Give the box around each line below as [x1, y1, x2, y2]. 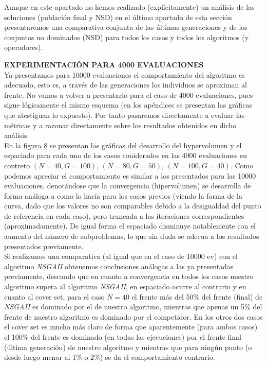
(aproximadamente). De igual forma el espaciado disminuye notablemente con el [4, 220, 256, 231]
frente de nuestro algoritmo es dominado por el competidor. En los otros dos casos [4, 311, 263, 322]
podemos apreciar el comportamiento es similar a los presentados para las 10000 [4, 170, 256, 181]
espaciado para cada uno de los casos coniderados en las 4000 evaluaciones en [4, 150, 247, 161]
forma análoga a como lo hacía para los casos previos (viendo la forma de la [4, 190, 242, 201]
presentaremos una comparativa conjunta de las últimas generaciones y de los [4, 22, 247, 32]
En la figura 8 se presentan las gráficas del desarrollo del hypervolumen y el [4, 140, 242, 150]
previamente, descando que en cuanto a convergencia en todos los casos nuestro [4, 271, 254, 282]
